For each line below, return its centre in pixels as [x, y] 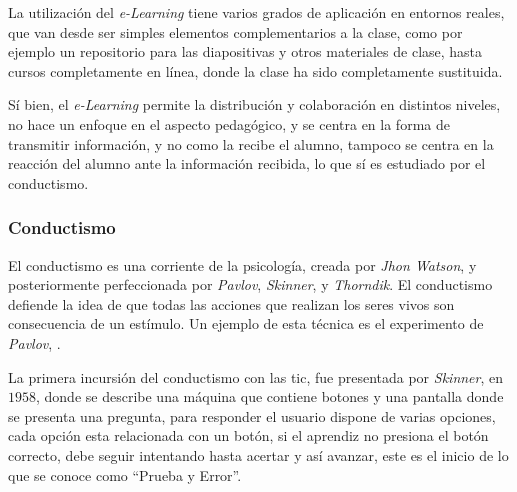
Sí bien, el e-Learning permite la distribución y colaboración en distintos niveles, [254, 104]
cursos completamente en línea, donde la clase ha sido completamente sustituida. [255, 70]
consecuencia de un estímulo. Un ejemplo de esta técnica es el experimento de [246, 323]
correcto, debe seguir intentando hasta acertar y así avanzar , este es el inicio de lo [258, 454]
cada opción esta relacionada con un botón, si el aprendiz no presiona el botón [248, 435]
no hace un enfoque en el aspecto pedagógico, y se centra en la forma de [229, 123]
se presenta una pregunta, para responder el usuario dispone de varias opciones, [252, 415]
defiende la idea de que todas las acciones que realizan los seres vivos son [231, 303]
